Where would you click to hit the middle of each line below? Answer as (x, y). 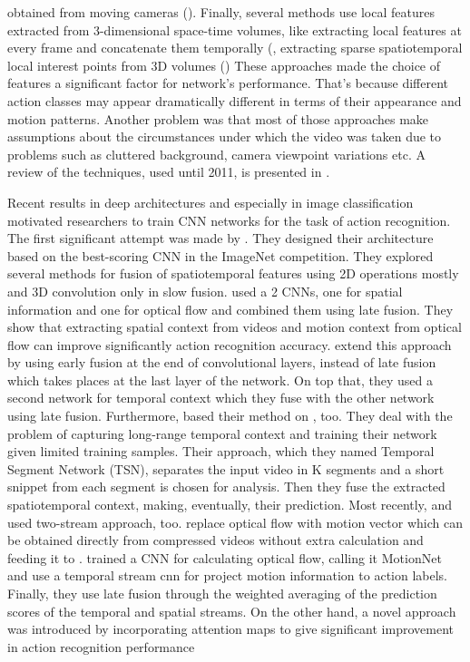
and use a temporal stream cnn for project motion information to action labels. (228, 575)
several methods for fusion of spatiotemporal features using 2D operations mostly (233, 273)
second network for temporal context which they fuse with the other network (221, 398)
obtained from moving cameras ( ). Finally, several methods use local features (221, 12)
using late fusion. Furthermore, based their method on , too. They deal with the (230, 416)
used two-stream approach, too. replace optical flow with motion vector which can (235, 522)
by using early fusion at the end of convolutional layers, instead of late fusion (222, 362)
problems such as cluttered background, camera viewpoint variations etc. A (216, 154)
